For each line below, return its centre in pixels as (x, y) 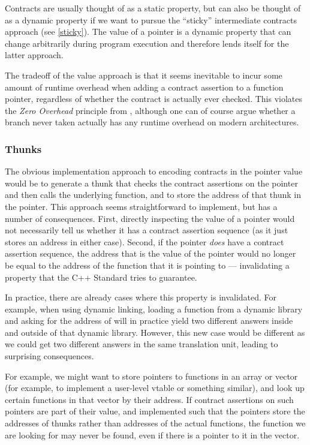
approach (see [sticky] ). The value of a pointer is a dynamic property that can (148, 31)
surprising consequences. (49, 356)
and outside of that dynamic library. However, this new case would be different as (155, 332)
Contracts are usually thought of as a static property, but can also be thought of (153, 8)
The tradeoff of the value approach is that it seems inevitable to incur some (144, 75)
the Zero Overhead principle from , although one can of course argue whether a (150, 110)
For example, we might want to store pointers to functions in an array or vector (151, 376)
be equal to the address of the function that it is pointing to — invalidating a (147, 265)
